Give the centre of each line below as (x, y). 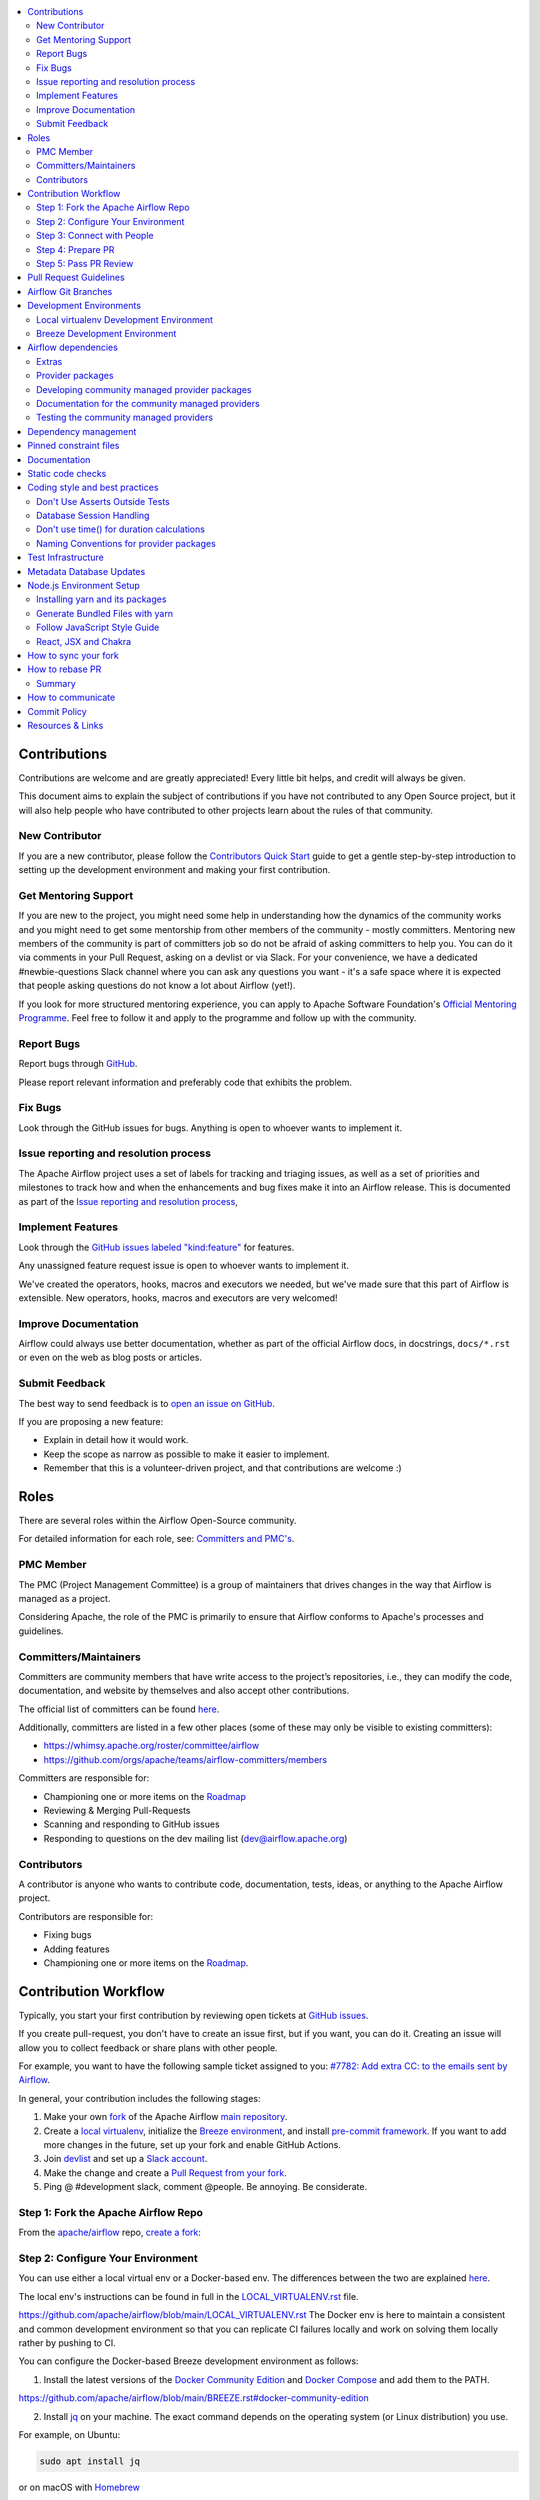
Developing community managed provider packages (144, 389)
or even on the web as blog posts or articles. (110, 1357)
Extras (49, 361)
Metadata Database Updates (86, 571)
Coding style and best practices (93, 487)
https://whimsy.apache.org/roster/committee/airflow (151, 1746)
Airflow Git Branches (70, 291)
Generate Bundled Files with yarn (105, 613)
